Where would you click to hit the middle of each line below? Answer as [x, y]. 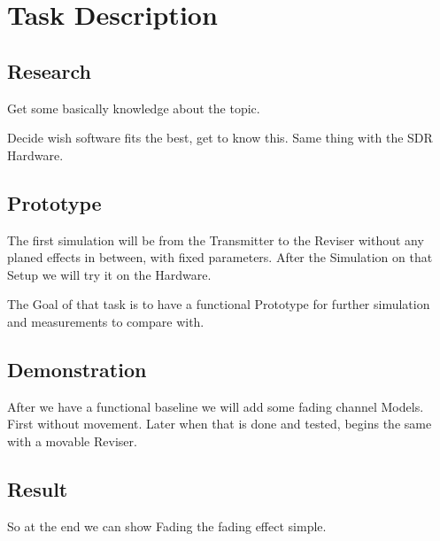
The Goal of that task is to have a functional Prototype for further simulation [219, 304]
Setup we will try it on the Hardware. [109, 274]
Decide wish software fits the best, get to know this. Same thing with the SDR [220, 138]
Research [49, 70]
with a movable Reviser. [72, 441]
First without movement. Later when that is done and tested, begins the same [220, 424]
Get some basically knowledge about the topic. [134, 108]
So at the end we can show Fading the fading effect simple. [167, 526]
